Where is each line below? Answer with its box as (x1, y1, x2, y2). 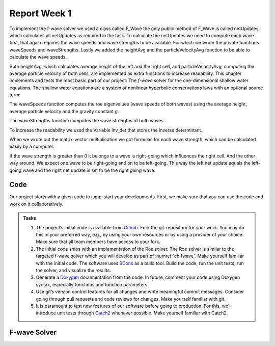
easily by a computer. (9, 143, 54, 150)
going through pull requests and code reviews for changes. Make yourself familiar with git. (36, 296, 226, 302)
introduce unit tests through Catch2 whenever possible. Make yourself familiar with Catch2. (36, 310, 228, 316)
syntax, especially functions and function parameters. (36, 281, 149, 287)
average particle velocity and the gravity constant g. (9, 108, 119, 114)
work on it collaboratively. (9, 201, 64, 207)
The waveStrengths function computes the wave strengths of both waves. (9, 118, 165, 124)
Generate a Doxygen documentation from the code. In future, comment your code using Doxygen (36, 274, 240, 280)
